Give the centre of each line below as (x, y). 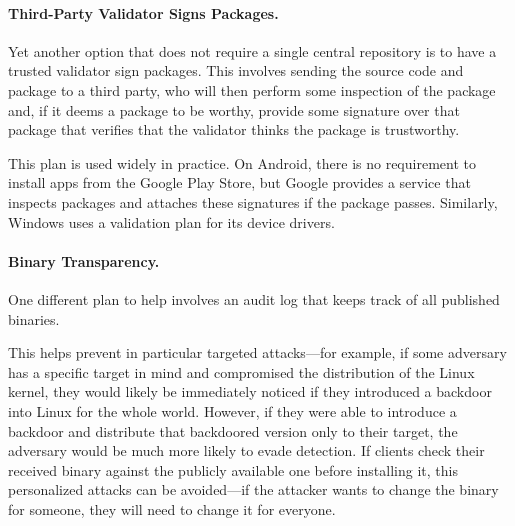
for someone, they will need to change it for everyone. (172, 508)
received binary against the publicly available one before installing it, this (233, 469)
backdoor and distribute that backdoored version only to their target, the (233, 430)
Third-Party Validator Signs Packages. (143, 12)
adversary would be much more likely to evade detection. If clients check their (246, 450)
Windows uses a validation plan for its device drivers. (171, 221)
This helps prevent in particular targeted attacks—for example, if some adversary (257, 352)
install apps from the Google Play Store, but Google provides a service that (239, 182)
